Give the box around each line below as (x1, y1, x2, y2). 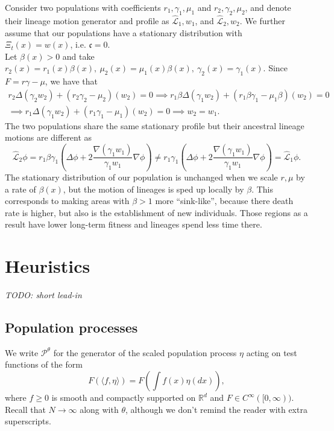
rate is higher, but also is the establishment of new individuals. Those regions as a (5, 206, 308, 219)
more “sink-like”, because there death (155, 194, 294, 207)
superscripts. (5, 415, 51, 427)
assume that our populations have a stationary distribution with (5, 26, 242, 39)
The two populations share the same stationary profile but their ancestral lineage (5, 119, 304, 132)
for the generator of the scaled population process (53, 346, 237, 359)
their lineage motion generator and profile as (5, 14, 169, 27)
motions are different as (5, 131, 92, 144)
